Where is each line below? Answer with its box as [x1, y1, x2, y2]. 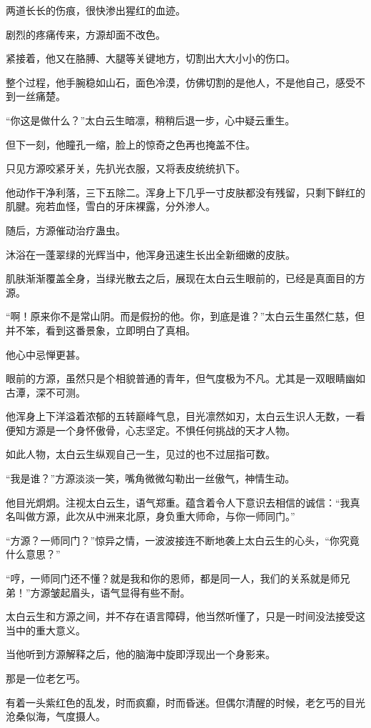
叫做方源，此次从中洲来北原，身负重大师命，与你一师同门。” [15, 509, 295, 524]
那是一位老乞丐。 [6, 671, 86, 685]
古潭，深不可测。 [6, 384, 86, 399]
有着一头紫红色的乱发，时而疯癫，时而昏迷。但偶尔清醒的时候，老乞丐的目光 [6, 694, 365, 709]
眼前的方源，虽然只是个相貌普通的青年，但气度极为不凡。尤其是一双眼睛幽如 [6, 371, 365, 386]
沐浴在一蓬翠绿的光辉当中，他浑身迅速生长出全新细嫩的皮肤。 [6, 246, 295, 261]
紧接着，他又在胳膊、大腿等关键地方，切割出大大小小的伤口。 [6, 51, 295, 66]
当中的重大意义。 [6, 622, 86, 637]
